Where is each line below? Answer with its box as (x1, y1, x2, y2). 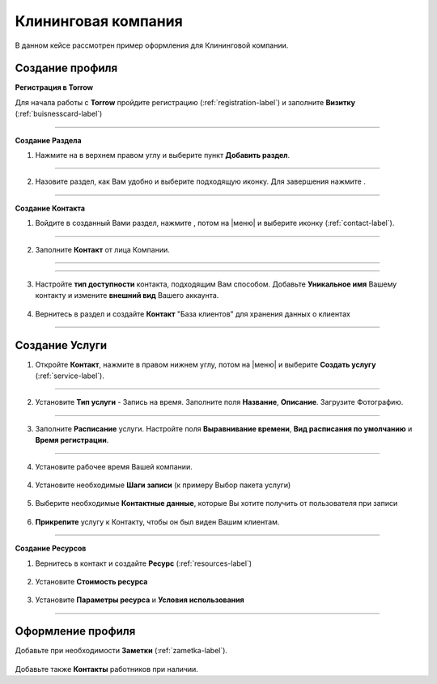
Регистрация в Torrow (15, 83, 94, 92)
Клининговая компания (15, 12, 184, 30)
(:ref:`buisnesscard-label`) (15, 109, 103, 119)
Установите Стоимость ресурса (35, 576, 148, 586)
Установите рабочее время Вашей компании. (35, 461, 193, 471)
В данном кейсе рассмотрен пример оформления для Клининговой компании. (15, 40, 289, 50)
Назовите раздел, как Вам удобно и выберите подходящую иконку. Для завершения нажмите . (35, 176, 366, 186)
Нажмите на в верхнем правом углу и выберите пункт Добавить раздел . (35, 151, 291, 160)
